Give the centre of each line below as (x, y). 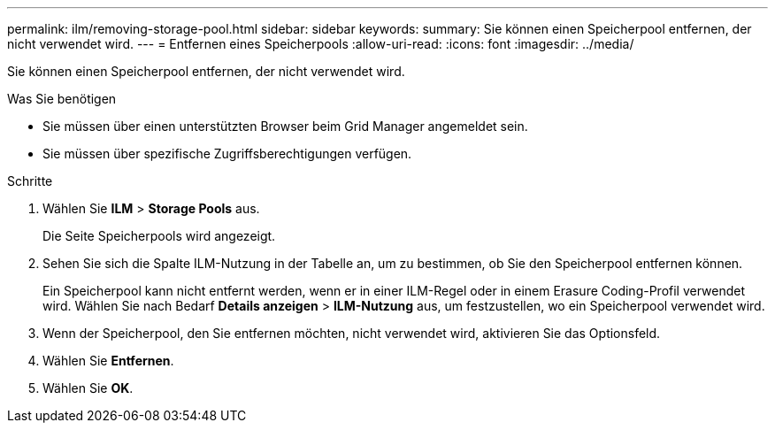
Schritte (30, 181)
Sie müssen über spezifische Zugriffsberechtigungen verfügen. (227, 154)
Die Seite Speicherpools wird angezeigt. (159, 236)
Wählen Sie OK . (88, 388)
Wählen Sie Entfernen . (108, 361)
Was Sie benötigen (62, 99)
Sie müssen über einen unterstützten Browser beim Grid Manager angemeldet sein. (285, 126)
